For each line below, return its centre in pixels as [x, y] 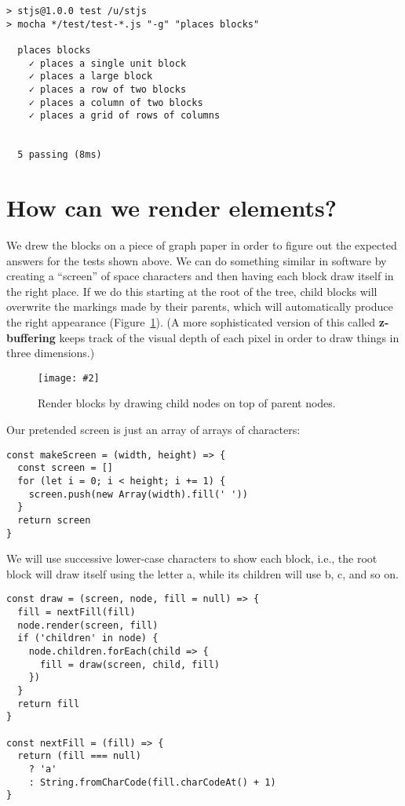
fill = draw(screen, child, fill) [130, 664]
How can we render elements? [171, 208]
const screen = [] [66, 468]
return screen [54, 520]
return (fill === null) [79, 756]
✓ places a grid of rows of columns [124, 116]
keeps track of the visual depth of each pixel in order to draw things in [229, 337]
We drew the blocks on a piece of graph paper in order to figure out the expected [202, 245]
